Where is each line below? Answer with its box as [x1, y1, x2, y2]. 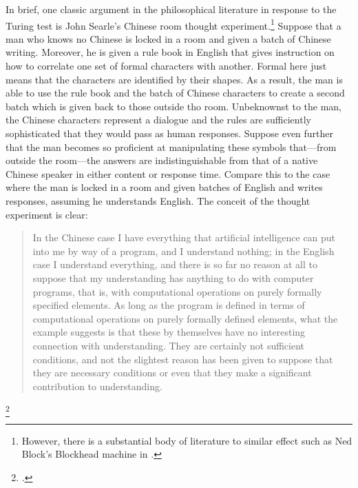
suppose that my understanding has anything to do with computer [32, 270, 314, 285]
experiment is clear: [6, 207, 88, 221]
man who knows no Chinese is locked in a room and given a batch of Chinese [6, 31, 331, 45]
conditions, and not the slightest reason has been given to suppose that [32, 352, 333, 366]
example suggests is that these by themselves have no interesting [32, 325, 306, 339]
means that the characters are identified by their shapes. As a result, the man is [6, 72, 343, 86]
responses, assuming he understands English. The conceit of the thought [6, 193, 310, 207]
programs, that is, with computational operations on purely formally [32, 284, 322, 298]
